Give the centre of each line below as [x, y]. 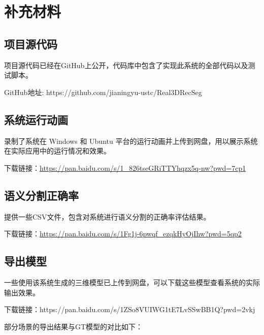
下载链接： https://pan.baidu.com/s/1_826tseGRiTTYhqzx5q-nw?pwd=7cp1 [125, 167]
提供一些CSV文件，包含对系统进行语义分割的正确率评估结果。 [107, 216]
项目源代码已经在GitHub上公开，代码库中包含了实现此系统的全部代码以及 [126, 65]
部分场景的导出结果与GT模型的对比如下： [74, 326]
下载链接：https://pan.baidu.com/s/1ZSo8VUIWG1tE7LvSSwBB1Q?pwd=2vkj [130, 309]
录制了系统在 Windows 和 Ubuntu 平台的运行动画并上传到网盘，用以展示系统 [131, 141]
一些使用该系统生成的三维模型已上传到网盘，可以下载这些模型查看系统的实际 [132, 282]
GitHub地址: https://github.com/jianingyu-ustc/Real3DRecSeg [103, 92]
